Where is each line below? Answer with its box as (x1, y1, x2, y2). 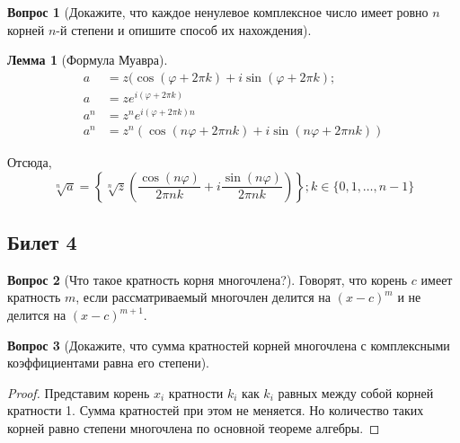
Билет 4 (7, 228, 77, 256)
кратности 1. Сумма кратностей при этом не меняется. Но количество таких (7, 401, 424, 420)
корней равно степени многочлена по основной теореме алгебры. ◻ (7, 419, 380, 438)
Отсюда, (7, 153, 52, 172)
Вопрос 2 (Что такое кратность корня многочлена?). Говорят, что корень (7, 270, 408, 288)
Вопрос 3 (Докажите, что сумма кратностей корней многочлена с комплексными (7, 335, 450, 354)
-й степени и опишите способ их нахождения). (56, 20, 312, 39)
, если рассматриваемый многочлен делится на (75, 288, 331, 306)
